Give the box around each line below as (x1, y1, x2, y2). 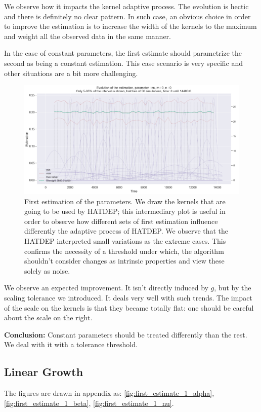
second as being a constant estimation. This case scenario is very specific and (4, 57, 243, 68)
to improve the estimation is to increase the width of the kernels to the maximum (4, 21, 257, 31)
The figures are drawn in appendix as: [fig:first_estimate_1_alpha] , (4, 388, 214, 398)
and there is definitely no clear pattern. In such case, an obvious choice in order (4, 11, 251, 21)
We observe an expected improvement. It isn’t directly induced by (4, 282, 208, 293)
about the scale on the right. (4, 312, 93, 323)
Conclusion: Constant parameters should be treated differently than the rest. (4, 329, 247, 340)
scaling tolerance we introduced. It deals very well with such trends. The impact (4, 292, 252, 303)
